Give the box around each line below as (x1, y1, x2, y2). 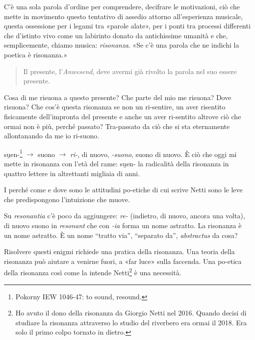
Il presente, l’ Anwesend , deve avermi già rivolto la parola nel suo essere (23, 66, 237, 76)
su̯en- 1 (4, 147, 23, 159)
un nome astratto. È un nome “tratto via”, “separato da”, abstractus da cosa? (4, 230, 238, 240)
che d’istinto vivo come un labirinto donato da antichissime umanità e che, (4, 30, 228, 40)
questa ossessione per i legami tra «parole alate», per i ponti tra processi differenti (4, 21, 251, 31)
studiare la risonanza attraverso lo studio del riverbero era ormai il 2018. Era (15, 317, 247, 327)
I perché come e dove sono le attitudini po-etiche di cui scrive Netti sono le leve (4, 184, 243, 195)
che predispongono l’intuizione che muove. (4, 194, 130, 204)
